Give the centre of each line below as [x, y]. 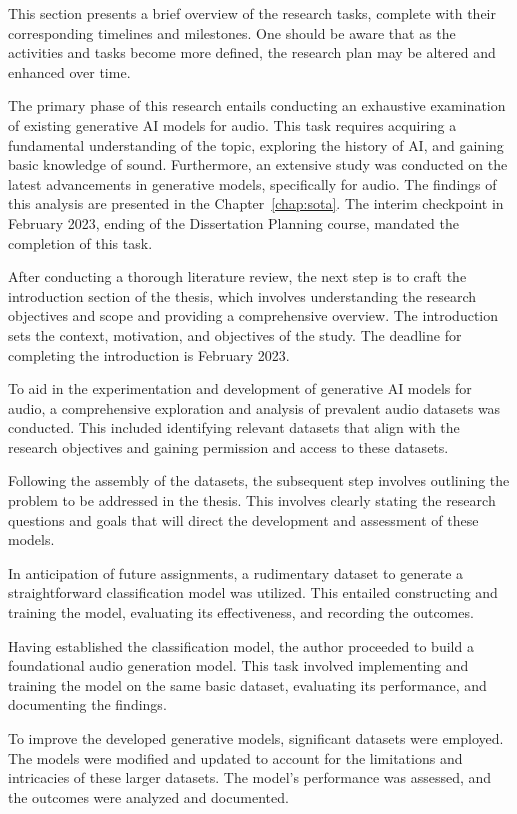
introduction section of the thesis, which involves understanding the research [242, 295]
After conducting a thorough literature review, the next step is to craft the [237, 276]
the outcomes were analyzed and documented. [148, 796]
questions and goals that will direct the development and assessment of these [243, 519]
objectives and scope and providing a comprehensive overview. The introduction [253, 315]
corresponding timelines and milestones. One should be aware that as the [232, 32]
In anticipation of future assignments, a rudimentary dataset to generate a [236, 572]
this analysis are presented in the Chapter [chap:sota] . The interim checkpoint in [256, 203]
